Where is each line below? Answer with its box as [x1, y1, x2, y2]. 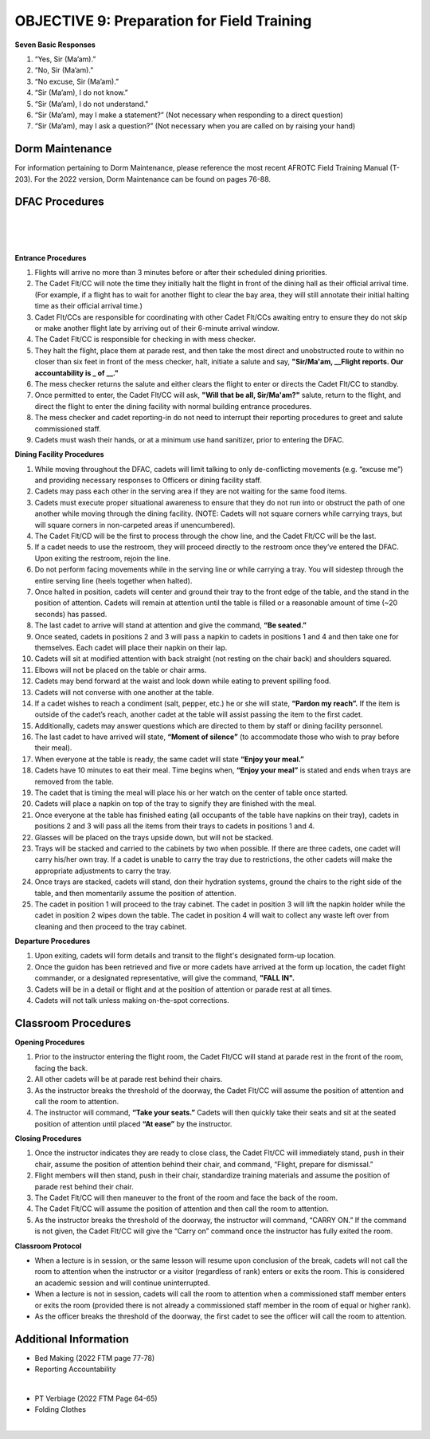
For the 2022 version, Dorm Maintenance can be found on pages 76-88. [34, 174, 271, 183]
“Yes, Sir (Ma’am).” [34, 54, 96, 64]
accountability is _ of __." [34, 368, 119, 378]
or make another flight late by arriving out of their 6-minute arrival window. [34, 324, 280, 332]
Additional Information [14, 1332, 129, 1346]
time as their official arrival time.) [34, 301, 143, 311]
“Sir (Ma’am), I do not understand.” [34, 99, 149, 108]
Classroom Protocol [14, 1240, 82, 1251]
